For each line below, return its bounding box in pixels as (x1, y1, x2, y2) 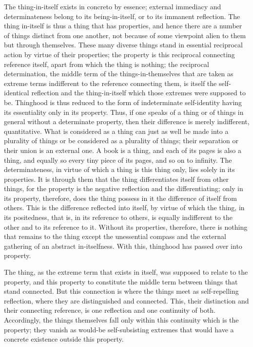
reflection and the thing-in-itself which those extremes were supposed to (31, 87, 246, 98)
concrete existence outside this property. (4, 334, 124, 344)
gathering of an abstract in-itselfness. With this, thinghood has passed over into (4, 240, 242, 251)
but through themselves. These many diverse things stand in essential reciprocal (4, 40, 243, 50)
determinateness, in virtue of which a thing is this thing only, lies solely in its (4, 164, 235, 174)
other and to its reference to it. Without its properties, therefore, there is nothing (4, 221, 248, 232)
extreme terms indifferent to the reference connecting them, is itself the (4, 78, 217, 88)
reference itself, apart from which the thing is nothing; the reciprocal (4, 59, 209, 69)
